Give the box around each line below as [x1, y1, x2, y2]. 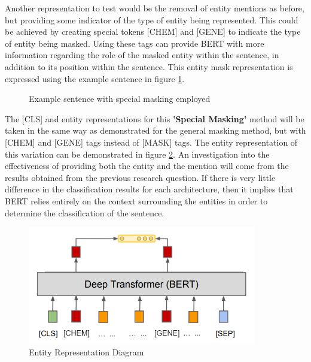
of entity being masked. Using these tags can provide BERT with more [5, 37, 264, 49]
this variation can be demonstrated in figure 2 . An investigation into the [5, 147, 270, 160]
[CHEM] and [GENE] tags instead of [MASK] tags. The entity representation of [5, 135, 298, 148]
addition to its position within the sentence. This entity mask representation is [5, 60, 293, 73]
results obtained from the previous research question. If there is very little [5, 171, 276, 183]
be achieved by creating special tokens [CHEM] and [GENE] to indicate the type [5, 25, 301, 38]
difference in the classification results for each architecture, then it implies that [5, 183, 294, 195]
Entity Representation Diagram [29, 346, 144, 358]
